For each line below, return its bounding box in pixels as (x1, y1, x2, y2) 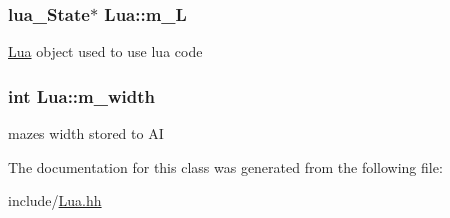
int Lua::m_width (8, 83, 156, 108)
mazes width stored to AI (8, 123, 164, 144)
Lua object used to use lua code (8, 41, 203, 62)
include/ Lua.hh (8, 190, 102, 211)
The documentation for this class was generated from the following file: (8, 156, 443, 177)
